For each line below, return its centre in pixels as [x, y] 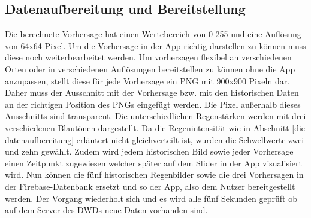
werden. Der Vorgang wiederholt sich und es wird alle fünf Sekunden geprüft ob [151, 198]
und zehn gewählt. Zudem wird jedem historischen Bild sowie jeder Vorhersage [149, 151]
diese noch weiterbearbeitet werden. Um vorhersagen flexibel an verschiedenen [148, 57]
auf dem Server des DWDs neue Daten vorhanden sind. [106, 210]
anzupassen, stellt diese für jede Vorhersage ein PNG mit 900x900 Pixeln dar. [147, 81]
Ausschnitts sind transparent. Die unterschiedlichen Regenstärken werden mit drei [155, 116]
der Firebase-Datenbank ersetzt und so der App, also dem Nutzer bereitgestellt [150, 186]
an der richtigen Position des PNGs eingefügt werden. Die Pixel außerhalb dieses [153, 104]
